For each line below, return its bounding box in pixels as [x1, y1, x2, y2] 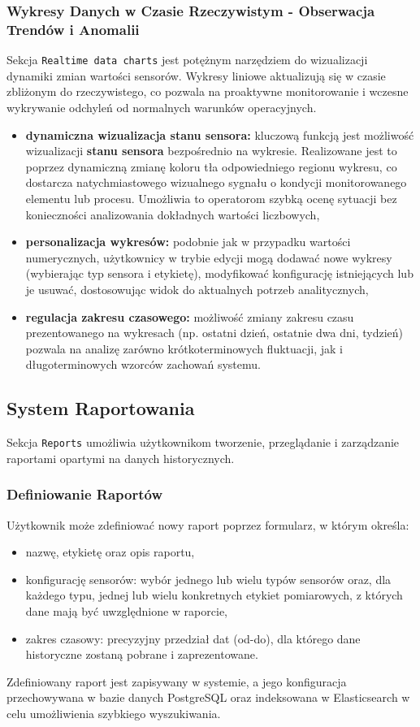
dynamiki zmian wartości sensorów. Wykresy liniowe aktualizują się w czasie [6, 67, 386, 84]
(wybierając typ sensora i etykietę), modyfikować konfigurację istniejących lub [25, 265, 414, 282]
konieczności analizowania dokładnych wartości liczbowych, [25, 206, 320, 223]
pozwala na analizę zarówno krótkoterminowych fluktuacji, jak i [25, 340, 343, 357]
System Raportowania [6, 396, 195, 421]
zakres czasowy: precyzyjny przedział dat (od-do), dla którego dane [25, 630, 361, 647]
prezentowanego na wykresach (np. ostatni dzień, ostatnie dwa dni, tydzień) [25, 324, 404, 341]
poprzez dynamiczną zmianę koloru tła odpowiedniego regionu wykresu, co [25, 158, 397, 175]
